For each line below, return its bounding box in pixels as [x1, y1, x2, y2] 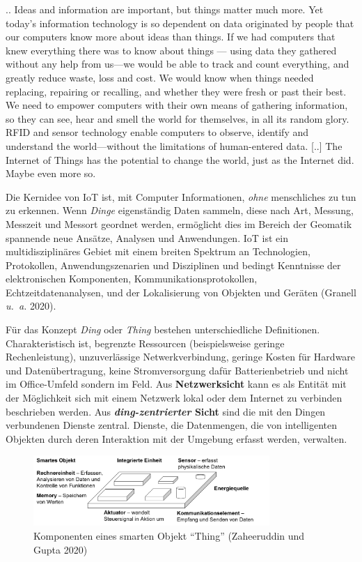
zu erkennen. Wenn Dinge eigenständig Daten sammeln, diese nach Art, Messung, [6, 203, 354, 218]
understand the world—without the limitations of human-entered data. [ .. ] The [6, 138, 343, 153]
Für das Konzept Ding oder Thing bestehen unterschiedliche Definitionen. [6, 322, 320, 337]
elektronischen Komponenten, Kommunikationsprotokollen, [6, 271, 258, 286]
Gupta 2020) [33, 542, 88, 556]
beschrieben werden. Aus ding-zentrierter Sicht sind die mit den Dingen [6, 404, 326, 418]
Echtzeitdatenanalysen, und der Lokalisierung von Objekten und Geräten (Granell [6, 284, 356, 299]
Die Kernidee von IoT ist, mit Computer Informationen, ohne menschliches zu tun [6, 189, 356, 204]
